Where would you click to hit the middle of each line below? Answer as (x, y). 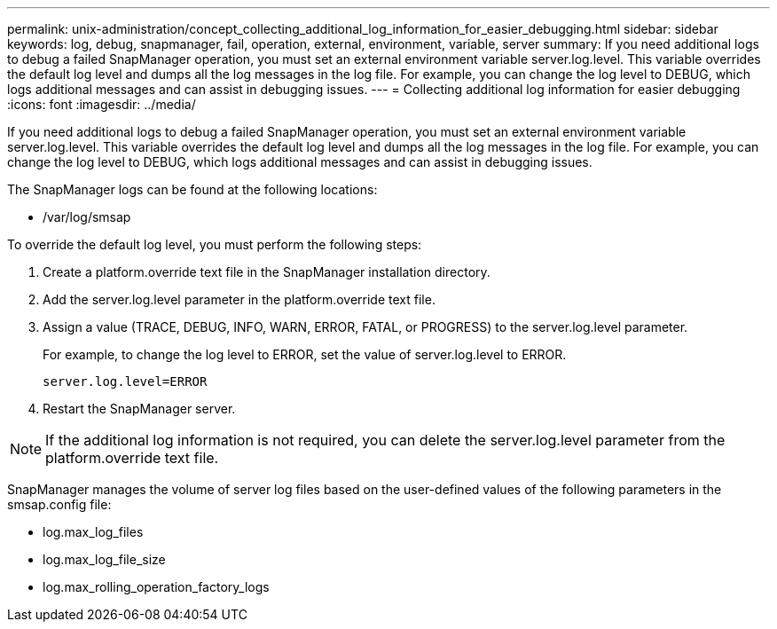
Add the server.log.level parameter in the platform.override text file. (239, 299)
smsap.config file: (59, 504)
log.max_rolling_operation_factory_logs (156, 587)
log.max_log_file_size (104, 559)
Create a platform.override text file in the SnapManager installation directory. (267, 272)
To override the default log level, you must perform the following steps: (215, 244)
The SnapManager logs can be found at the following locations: (192, 189)
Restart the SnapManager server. (139, 409)
